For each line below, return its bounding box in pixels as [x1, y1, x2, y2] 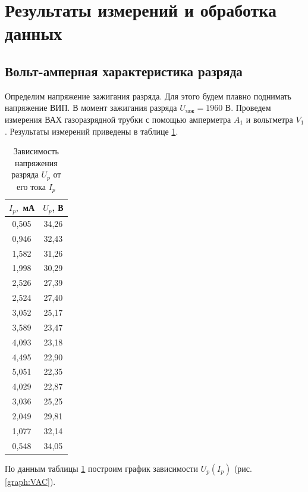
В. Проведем [225, 101, 271, 114]
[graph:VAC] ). [5, 475, 56, 487]
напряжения [15, 156, 58, 169]
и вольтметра [246, 113, 293, 125]
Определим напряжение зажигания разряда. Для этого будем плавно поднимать [5, 89, 291, 102]
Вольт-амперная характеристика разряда [5, 61, 243, 80]
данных [5, 21, 62, 45]
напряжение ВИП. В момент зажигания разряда [5, 101, 177, 114]
